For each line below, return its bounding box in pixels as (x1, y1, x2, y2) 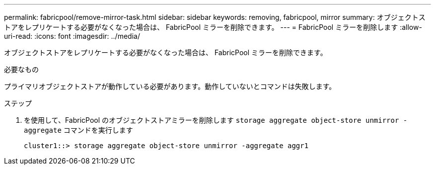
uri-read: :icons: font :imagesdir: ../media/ (4, 32, 140, 40)
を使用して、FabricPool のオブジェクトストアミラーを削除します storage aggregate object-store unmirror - (24, 116, 408, 124)
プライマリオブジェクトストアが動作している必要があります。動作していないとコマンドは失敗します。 (4, 82, 336, 90)
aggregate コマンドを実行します (24, 126, 133, 134)
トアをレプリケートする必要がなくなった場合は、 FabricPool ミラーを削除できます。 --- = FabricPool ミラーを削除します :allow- (4, 23, 422, 31)
